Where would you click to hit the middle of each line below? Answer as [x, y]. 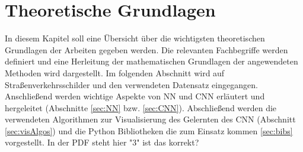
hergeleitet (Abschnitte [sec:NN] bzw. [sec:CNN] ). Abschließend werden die [141, 107]
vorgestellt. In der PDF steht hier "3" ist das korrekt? [102, 142]
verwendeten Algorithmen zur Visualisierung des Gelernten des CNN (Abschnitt [150, 119]
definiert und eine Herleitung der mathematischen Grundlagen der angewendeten [151, 61]
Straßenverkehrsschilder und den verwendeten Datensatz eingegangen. [131, 84]
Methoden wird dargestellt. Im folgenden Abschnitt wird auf [115, 72]
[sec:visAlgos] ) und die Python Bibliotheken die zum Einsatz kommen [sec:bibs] [149, 130]
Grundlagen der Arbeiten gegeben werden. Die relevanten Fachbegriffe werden [146, 49]
